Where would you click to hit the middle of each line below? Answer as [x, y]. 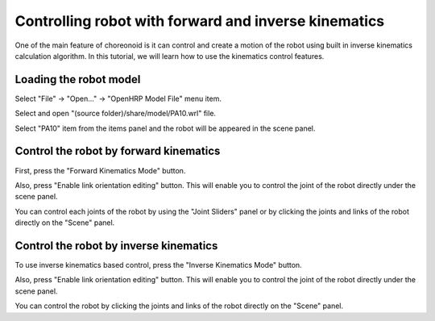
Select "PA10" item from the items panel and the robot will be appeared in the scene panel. [165, 128]
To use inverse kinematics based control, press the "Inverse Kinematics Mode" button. [158, 265]
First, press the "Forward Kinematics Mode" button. [100, 170]
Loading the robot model [78, 79]
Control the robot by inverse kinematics [116, 246]
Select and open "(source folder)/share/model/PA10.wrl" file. [116, 114]
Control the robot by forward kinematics [118, 151]
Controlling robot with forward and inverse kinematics [200, 21]
